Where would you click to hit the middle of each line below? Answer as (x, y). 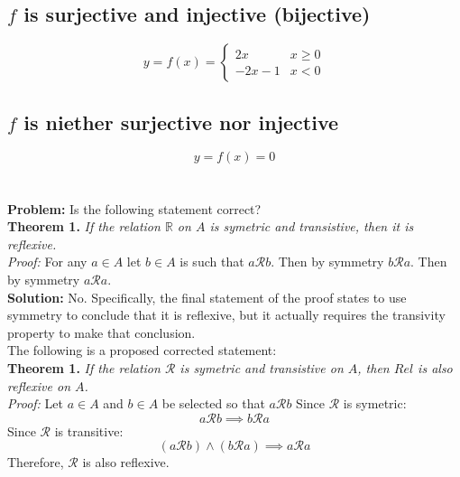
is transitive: (89, 430)
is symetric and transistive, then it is (312, 226)
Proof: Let (35, 403)
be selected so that (213, 403)
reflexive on (39, 385)
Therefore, (36, 462)
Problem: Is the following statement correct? (134, 208)
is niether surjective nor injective (181, 122)
